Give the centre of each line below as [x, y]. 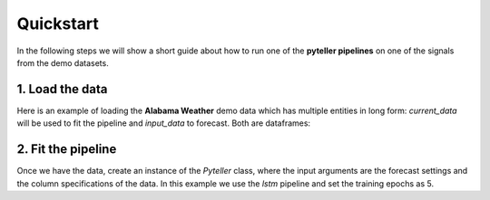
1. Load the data [62, 89]
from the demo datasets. [63, 62]
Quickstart [58, 24]
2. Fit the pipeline [67, 149]
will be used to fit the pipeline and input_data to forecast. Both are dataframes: [164, 123]
